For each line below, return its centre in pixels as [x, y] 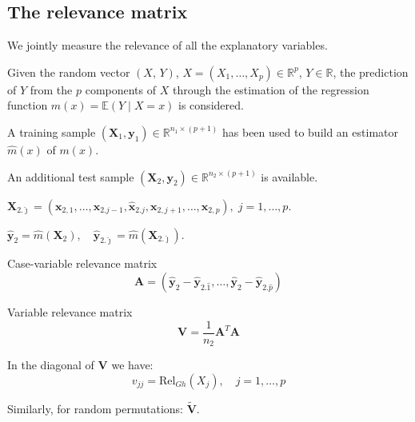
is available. [289, 176]
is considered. [211, 105]
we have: [132, 365]
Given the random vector [69, 72]
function [28, 105]
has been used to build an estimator [310, 131]
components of [121, 89]
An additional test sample [71, 176]
